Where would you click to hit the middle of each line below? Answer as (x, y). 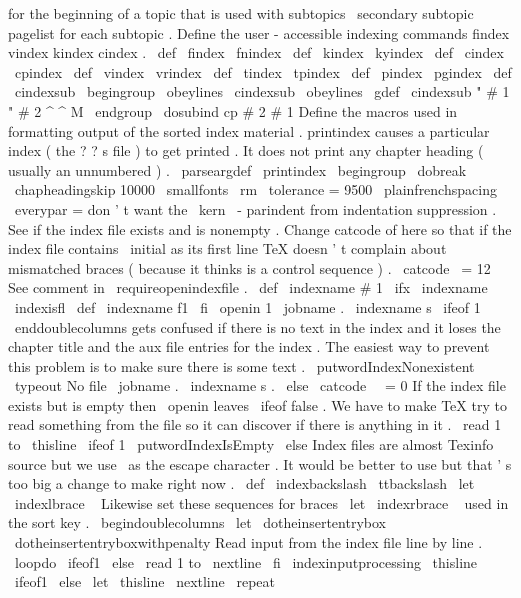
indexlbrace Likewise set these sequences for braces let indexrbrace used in (261, 502)
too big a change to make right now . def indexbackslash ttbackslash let (241, 483)
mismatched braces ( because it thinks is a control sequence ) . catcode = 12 (249, 267)
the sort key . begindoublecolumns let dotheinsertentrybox (197, 522)
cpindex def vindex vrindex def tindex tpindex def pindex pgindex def (263, 71)
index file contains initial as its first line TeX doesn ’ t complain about (227, 248)
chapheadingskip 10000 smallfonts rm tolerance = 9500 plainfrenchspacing (255, 189)
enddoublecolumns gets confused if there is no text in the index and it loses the (257, 326)
